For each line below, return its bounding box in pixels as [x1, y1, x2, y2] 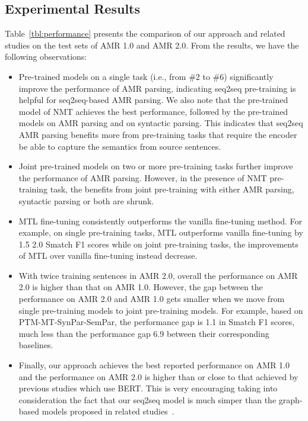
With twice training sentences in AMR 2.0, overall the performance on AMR [18, 269, 298, 281]
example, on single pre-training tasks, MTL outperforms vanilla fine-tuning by [18, 226, 303, 239]
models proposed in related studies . [42, 405, 174, 417]
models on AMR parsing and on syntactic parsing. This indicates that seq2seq [18, 117, 303, 129]
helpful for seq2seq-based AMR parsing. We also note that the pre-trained [18, 94, 288, 106]
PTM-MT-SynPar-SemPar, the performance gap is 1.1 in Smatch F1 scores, [18, 316, 295, 328]
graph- [278, 393, 303, 406]
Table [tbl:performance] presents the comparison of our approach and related [5, 27, 285, 40]
